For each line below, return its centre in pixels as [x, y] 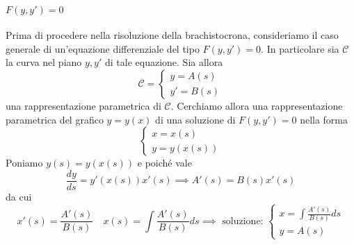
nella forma [324, 119]
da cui [19, 196]
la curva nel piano [44, 62]
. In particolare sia [300, 48]
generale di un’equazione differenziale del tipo [103, 48]
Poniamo [24, 163]
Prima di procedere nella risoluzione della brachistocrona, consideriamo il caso [172, 35]
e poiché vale [164, 163]
